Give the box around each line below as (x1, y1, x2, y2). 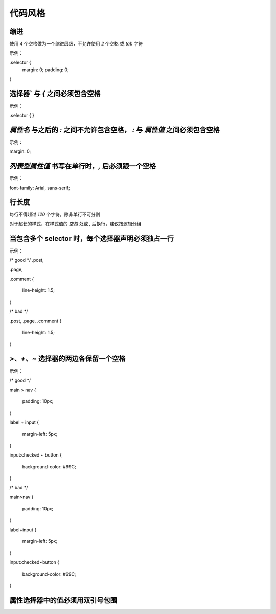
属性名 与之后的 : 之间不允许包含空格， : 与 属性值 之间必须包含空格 (9, 125, 220, 134)
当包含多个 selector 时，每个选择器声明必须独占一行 (9, 234, 174, 243)
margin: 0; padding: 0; (22, 66, 69, 73)
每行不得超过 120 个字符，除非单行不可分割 (9, 211, 100, 217)
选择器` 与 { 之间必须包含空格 (9, 89, 101, 98)
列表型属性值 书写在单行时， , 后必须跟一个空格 (9, 162, 156, 171)
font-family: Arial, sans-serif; (9, 185, 70, 191)
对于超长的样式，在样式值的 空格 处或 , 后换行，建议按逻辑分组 (9, 220, 142, 227)
